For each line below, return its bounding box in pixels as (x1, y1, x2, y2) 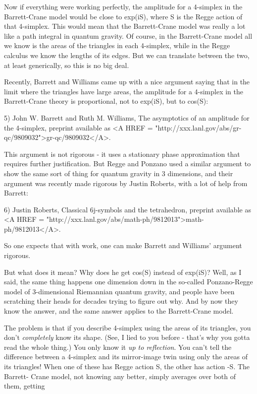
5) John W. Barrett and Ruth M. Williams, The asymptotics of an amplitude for (4, 112, 250, 123)
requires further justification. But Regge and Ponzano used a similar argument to (4, 158, 251, 169)
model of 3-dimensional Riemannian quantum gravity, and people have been (4, 286, 235, 296)
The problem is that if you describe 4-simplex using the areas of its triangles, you (4, 322, 251, 332)
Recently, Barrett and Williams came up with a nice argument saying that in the (4, 76, 250, 87)
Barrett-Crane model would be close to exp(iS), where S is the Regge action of (4, 11, 243, 21)
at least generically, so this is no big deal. (4, 60, 129, 70)
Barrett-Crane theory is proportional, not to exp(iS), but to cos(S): (4, 96, 208, 106)
